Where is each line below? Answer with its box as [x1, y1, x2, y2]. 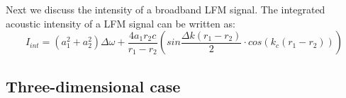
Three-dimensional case [6, 75, 181, 97]
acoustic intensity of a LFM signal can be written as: [6, 16, 235, 30]
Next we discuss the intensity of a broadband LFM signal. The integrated [6, 2, 325, 16]
